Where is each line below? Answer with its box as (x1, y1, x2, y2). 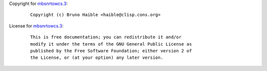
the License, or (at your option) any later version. (30, 55, 163, 61)
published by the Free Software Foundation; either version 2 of (30, 48, 192, 53)
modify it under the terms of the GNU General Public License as (30, 41, 192, 47)
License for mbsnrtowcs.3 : (9, 23, 64, 29)
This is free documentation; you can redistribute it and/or (30, 34, 181, 40)
